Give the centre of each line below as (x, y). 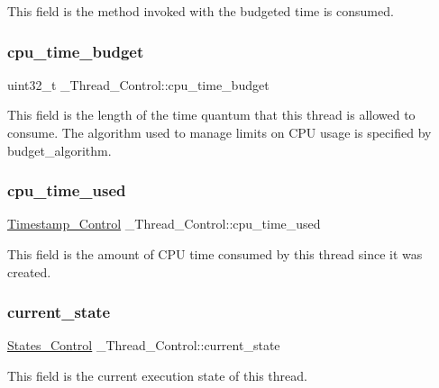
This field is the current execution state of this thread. (157, 375)
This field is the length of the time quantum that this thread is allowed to (211, 115)
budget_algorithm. (59, 150)
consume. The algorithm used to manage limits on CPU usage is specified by (219, 132)
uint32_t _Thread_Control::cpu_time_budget (138, 84)
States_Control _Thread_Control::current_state (144, 345)
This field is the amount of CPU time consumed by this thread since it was (215, 254)
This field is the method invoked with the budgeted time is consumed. (201, 11)
